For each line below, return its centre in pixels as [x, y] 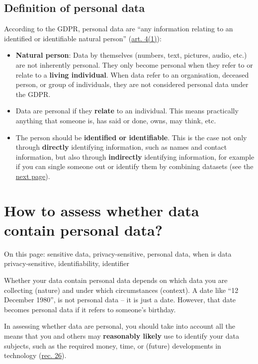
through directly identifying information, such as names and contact [121, 147]
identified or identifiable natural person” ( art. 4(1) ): [83, 38]
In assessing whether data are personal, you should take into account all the [120, 326]
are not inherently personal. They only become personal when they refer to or [134, 64]
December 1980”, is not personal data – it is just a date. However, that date [120, 300]
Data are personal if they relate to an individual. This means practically [127, 111]
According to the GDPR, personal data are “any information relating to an [119, 29]
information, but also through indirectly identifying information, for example [135, 156]
